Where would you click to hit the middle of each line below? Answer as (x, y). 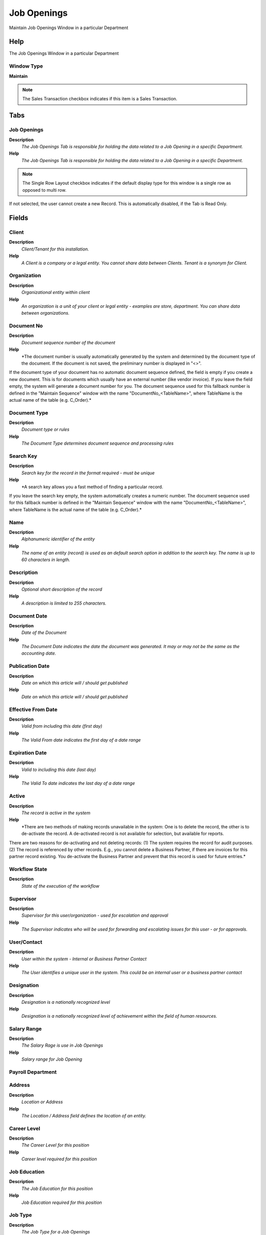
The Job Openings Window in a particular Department (64, 53)
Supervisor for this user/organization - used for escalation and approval (95, 915)
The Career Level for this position (55, 1145)
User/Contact (26, 942)
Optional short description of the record (62, 589)
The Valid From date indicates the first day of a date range (81, 740)
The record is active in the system (56, 813)
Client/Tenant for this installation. (55, 249)
